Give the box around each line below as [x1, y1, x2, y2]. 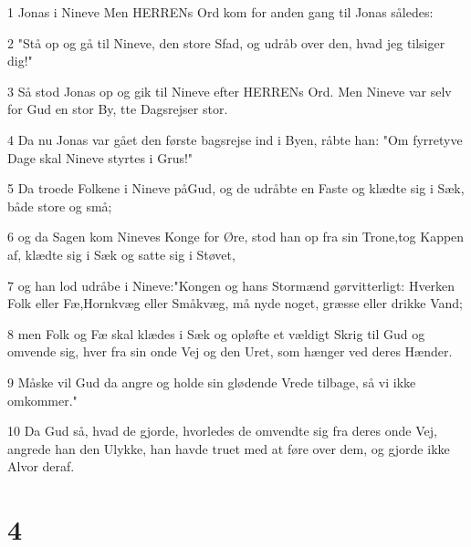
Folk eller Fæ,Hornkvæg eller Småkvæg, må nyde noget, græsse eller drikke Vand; [7, 294, 463, 313]
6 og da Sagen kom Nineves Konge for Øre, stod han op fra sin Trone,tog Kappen [7, 227, 465, 246]
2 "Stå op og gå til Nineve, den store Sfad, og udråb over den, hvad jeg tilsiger [7, 33, 445, 52]
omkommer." [7, 390, 78, 409]
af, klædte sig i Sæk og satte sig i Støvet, [7, 244, 235, 263]
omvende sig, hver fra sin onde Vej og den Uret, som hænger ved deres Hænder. [7, 342, 453, 361]
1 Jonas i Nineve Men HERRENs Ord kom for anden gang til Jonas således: [7, 3, 434, 21]
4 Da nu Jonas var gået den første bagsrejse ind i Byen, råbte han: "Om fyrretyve [7, 129, 463, 149]
